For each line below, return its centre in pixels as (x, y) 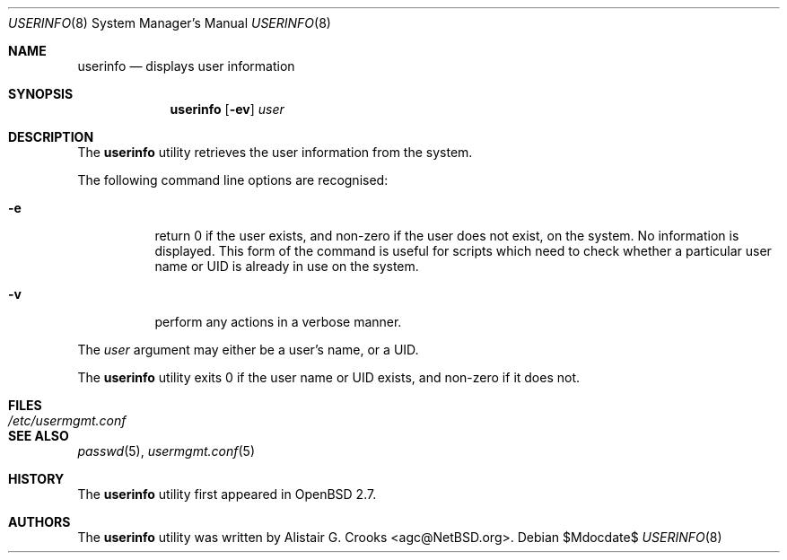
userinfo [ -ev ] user (227, 109)
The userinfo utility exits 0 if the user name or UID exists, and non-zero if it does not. (329, 377)
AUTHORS (39, 522)
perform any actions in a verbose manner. (278, 322)
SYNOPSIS (41, 94)
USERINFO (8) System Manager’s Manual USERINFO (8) (170, 23)
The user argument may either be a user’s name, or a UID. (248, 350)
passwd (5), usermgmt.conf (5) (166, 451)
